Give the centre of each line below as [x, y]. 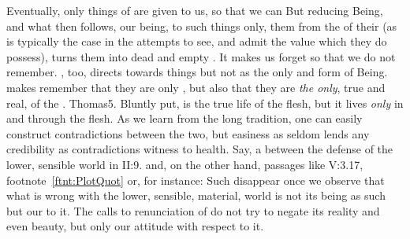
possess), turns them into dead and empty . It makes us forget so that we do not [201, 56]
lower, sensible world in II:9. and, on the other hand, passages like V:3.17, [185, 164]
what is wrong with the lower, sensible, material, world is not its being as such [196, 195]
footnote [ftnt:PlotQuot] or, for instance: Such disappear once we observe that [196, 180]
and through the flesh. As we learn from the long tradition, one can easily [184, 118]
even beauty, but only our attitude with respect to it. [135, 226]
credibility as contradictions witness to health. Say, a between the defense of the [200, 149]
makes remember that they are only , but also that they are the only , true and [196, 87]
